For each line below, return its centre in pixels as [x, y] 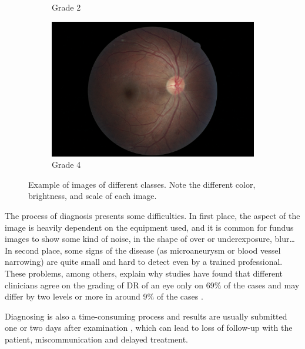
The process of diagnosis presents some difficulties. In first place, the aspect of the [152, 216]
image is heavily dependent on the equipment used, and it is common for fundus [149, 227]
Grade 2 [66, 7]
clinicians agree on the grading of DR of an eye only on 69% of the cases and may [152, 285]
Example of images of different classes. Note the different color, [142, 184]
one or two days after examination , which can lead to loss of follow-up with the [149, 328]
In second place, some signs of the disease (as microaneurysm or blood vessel [143, 250]
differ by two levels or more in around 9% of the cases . [104, 296]
